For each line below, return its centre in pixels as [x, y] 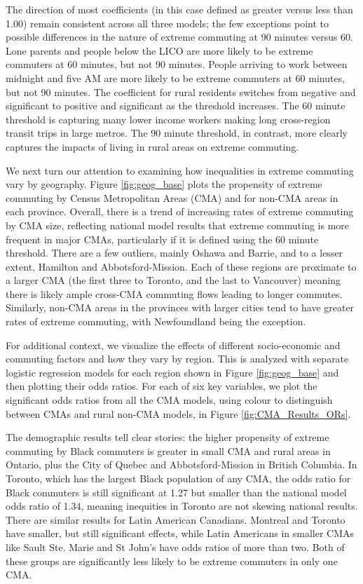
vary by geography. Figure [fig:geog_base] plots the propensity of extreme [164, 184]
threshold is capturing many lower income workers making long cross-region [168, 119]
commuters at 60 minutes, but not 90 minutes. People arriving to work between [177, 64]
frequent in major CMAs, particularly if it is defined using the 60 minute [162, 239]
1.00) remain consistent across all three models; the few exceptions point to [167, 23]
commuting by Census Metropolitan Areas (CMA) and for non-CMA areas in [172, 197]
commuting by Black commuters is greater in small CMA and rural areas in [168, 450]
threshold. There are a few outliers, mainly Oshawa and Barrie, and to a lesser [174, 253]
